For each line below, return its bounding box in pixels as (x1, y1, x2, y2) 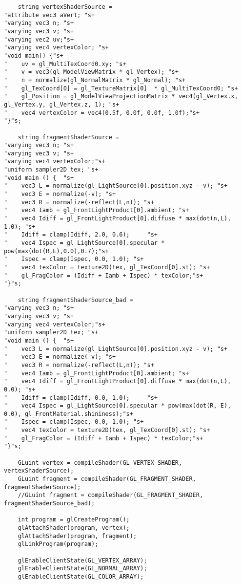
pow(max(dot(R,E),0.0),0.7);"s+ (4, 247, 109, 255)
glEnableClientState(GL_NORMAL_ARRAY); (18, 565, 147, 572)
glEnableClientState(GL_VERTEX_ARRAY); (18, 557, 147, 564)
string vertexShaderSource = (18, 3, 112, 10)
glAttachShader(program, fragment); (18, 532, 137, 540)
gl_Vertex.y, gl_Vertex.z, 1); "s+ (4, 101, 120, 108)
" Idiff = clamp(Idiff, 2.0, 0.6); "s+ (4, 231, 158, 238)
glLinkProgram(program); (18, 541, 99, 548)
